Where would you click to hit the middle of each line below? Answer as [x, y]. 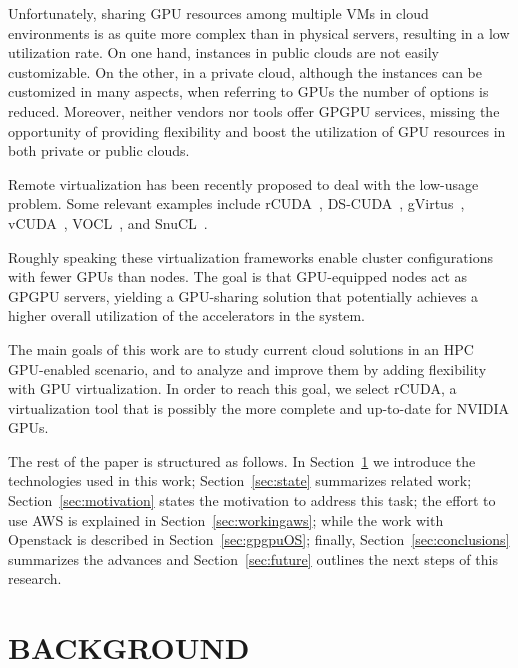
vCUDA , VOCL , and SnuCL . [108, 222]
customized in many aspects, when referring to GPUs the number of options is [248, 91]
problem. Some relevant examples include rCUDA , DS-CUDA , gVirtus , [236, 203]
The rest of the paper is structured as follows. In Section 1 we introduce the [242, 460]
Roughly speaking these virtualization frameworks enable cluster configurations [250, 256]
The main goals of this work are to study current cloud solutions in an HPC [241, 348]
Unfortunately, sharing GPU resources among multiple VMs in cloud [218, 13]
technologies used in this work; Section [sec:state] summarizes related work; [240, 480]
